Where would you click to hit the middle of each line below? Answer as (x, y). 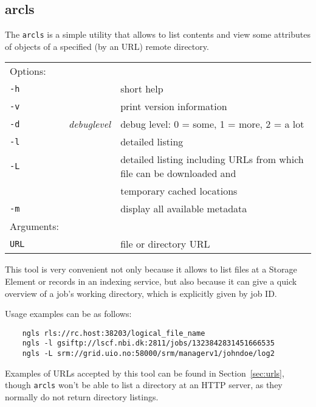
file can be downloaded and (178, 173)
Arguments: (35, 226)
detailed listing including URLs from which (212, 159)
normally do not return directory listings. (82, 397)
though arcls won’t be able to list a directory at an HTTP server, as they (144, 385)
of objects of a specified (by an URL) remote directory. (107, 46)
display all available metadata (184, 209)
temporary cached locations (179, 191)
